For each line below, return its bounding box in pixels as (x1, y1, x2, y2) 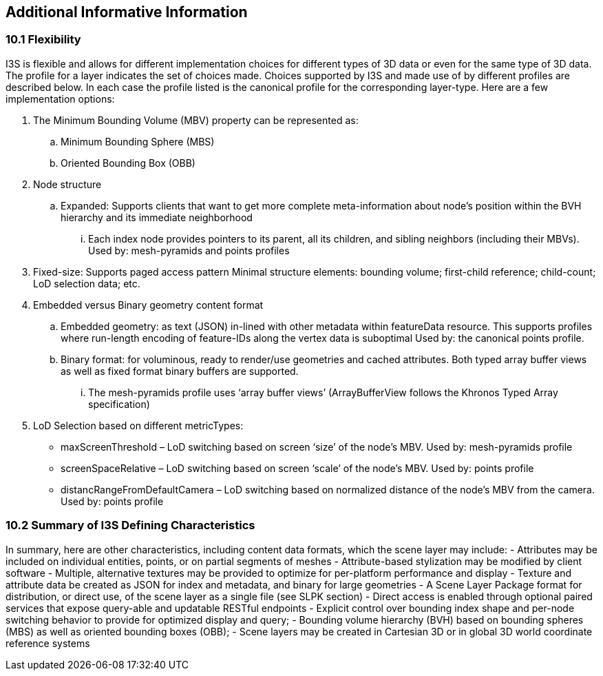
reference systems (6, 637, 90, 649)
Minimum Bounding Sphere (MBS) (61, 135, 215, 147)
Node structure (33, 178, 102, 190)
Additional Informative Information (6, 3, 248, 21)
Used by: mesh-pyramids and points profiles (88, 244, 290, 256)
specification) (88, 398, 150, 410)
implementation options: (6, 92, 115, 105)
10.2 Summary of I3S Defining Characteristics (6, 518, 255, 533)
